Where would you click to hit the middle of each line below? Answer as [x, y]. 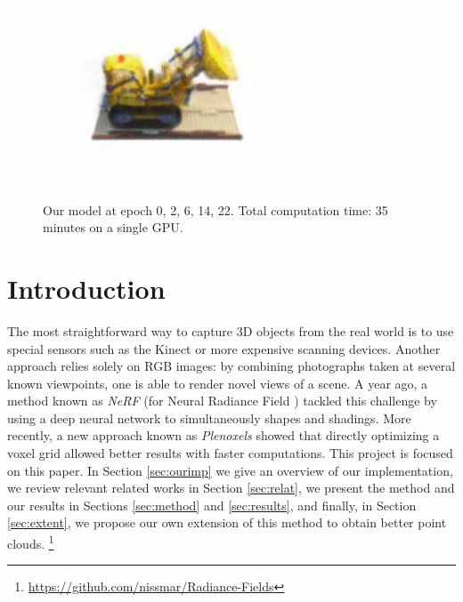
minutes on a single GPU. [113, 227]
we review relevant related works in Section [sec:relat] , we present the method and [231, 488]
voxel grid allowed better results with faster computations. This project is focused [230, 453]
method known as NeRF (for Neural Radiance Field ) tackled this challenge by [222, 401]
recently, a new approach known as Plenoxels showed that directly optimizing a [223, 435]
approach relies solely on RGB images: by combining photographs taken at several [231, 366]
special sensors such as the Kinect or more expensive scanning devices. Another [224, 348]
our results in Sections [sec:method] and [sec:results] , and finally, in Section [212, 505]
